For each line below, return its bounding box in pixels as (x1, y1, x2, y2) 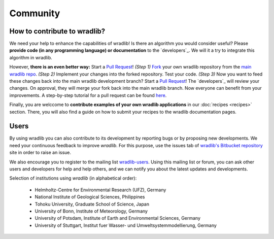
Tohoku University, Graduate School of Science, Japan (35, 201, 150, 207)
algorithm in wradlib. (9, 54, 53, 60)
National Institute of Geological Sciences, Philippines (35, 194, 145, 200)
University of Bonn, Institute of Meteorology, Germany (35, 208, 148, 214)
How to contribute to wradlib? (9, 27, 106, 36)
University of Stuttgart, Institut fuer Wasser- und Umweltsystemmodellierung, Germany (35, 222, 217, 228)
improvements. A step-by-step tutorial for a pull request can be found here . (9, 92, 167, 98)
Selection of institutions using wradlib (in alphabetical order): (9, 175, 137, 181)
